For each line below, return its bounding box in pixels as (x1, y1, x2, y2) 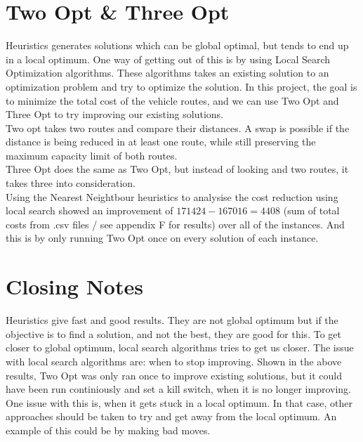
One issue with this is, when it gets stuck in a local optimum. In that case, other (6, 395, 353, 410)
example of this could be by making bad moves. (6, 422, 211, 437)
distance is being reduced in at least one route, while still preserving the (6, 134, 316, 149)
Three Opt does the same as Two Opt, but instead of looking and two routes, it (6, 162, 349, 176)
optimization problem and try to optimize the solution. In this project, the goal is (6, 79, 357, 93)
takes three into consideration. (6, 176, 136, 190)
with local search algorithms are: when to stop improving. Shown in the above (6, 353, 342, 368)
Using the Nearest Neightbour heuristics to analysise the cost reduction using (6, 189, 338, 204)
